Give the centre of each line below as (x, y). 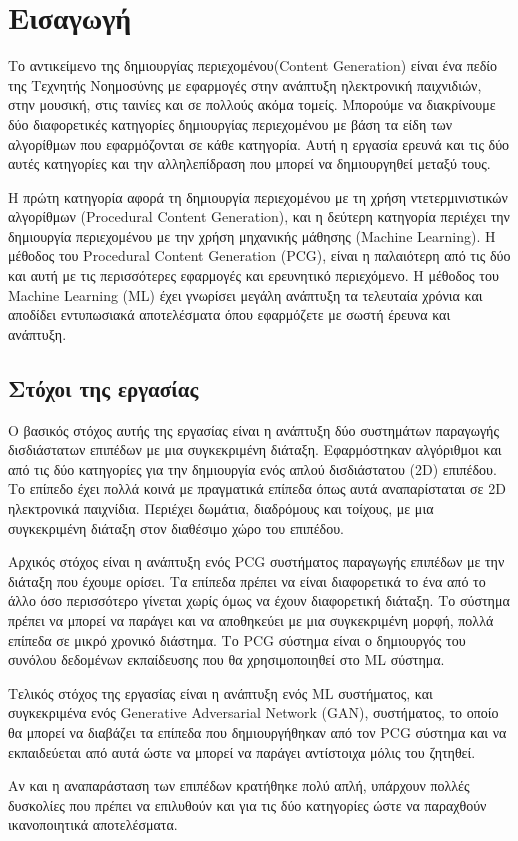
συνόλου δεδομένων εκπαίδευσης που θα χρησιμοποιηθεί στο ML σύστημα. (226, 659)
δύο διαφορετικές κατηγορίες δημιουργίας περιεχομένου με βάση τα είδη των (230, 123)
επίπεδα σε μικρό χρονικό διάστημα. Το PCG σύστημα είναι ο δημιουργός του (237, 639)
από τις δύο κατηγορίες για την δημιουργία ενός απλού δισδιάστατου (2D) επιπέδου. (252, 468)
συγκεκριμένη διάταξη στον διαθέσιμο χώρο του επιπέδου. (176, 527)
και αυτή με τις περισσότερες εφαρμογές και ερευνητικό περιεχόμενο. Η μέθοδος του (253, 275)
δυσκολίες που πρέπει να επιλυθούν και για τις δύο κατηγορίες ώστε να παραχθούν (247, 804)
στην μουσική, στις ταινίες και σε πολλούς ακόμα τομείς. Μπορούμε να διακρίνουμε (252, 104)
